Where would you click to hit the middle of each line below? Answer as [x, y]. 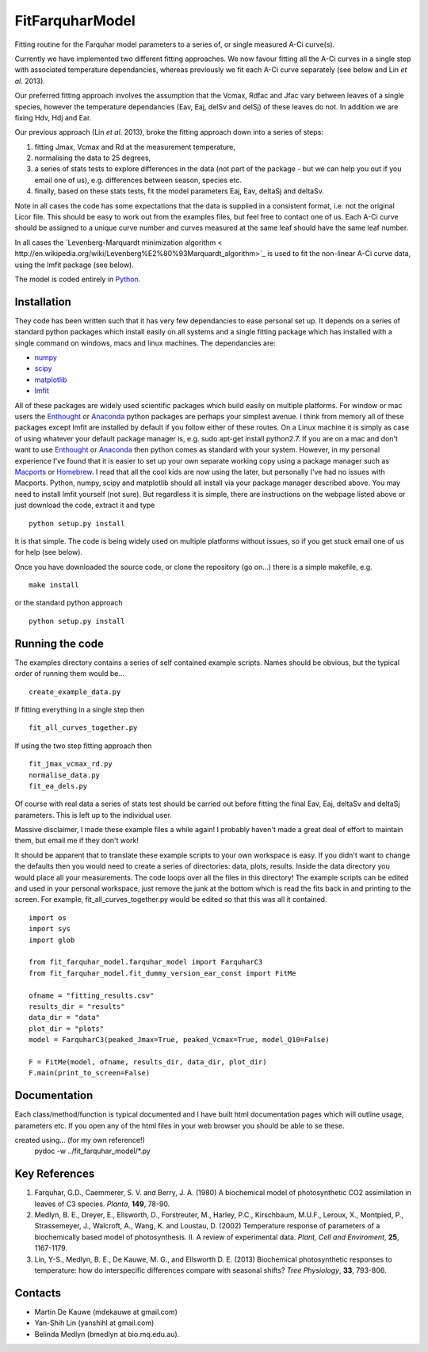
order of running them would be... [69, 674]
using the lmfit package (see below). [74, 265]
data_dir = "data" [65, 1018]
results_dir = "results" [77, 1006]
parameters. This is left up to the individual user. [93, 815]
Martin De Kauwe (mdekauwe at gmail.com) [106, 1312]
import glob [52, 940]
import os [48, 918]
